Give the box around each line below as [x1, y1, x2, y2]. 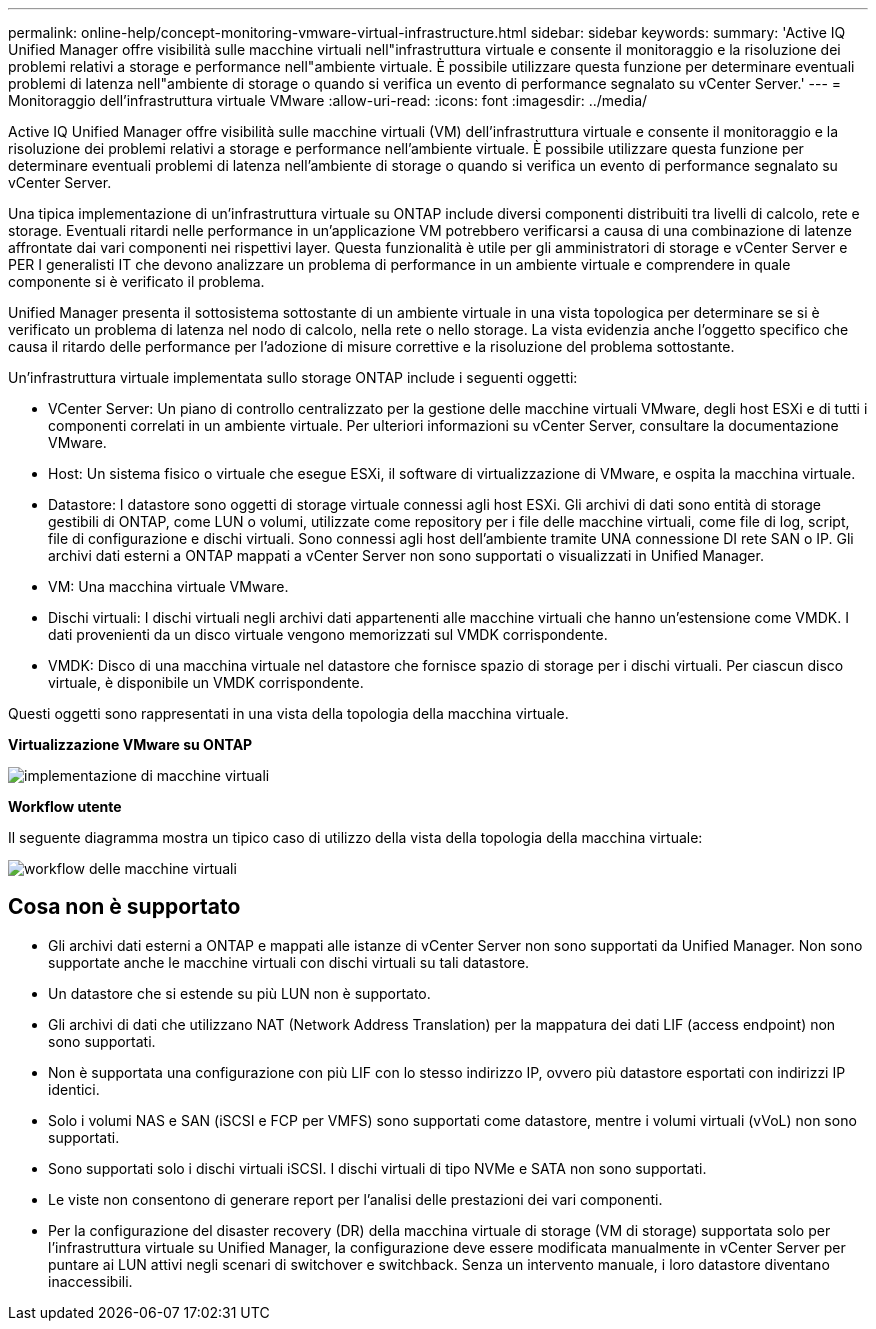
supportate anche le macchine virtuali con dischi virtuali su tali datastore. [48, 953, 530, 971]
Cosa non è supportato [8, 894, 241, 920]
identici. [48, 1080, 100, 1098]
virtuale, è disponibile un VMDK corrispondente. [48, 674, 364, 691]
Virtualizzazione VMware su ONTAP [8, 736, 253, 753]
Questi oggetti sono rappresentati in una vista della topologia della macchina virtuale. [8, 705, 569, 722]
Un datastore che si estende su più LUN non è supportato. [48, 984, 431, 1002]
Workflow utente [8, 798, 122, 815]
